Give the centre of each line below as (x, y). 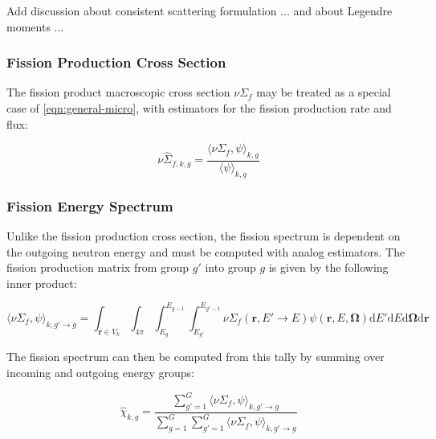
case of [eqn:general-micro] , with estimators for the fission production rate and (199, 108)
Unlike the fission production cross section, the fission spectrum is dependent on (204, 236)
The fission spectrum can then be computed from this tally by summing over (196, 357)
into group (230, 267)
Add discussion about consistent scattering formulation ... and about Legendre (200, 10)
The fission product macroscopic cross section (118, 92)
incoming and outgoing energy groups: (100, 372)
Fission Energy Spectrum (90, 205)
